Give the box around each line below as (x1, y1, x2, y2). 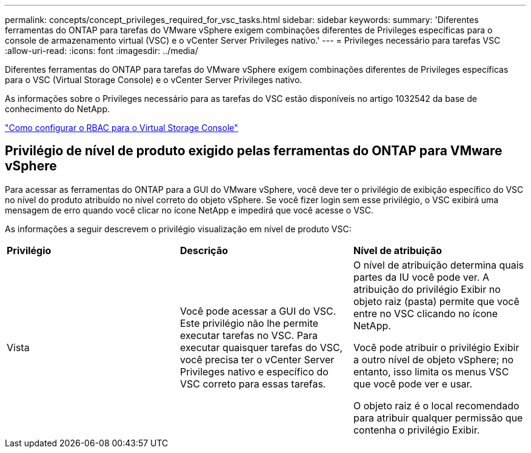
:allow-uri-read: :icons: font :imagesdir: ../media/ (5, 45, 198, 56)
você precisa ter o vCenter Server (179, 353, 335, 366)
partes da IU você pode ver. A (353, 270, 489, 283)
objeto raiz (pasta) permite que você (353, 295, 519, 307)
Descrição (179, 244, 229, 257)
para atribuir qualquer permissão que (353, 411, 523, 424)
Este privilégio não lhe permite (179, 317, 319, 329)
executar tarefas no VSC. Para (179, 329, 318, 341)
